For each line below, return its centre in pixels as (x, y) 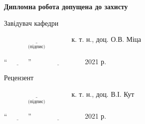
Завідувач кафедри (31, 23)
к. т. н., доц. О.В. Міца (106, 39)
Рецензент (19, 78)
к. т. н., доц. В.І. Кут (103, 94)
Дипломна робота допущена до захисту (66, 6)
